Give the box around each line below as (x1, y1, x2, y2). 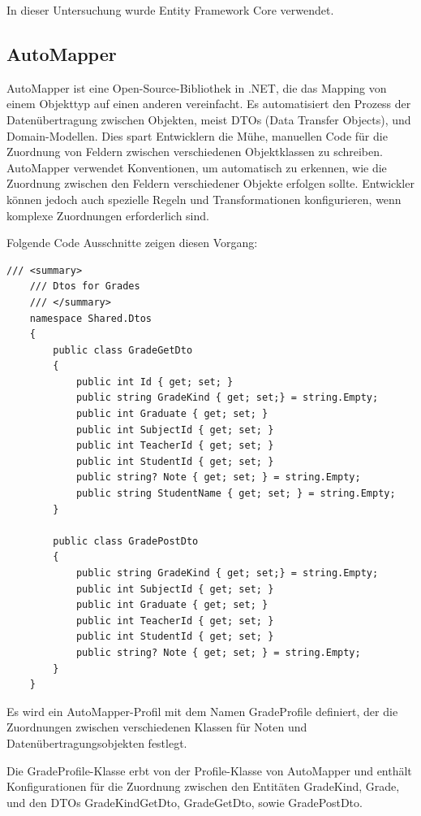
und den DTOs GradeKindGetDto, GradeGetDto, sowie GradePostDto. (6, 793, 363, 810)
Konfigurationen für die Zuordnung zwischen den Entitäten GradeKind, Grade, (6, 778, 400, 795)
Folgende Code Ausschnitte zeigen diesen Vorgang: (6, 234, 258, 251)
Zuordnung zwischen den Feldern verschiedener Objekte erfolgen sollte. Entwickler (6, 175, 415, 192)
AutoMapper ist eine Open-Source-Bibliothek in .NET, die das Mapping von (6, 79, 387, 96)
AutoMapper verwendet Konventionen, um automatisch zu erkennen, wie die (6, 158, 387, 176)
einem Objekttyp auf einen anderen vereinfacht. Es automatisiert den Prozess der (6, 95, 411, 112)
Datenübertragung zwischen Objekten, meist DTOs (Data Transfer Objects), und (6, 111, 411, 128)
